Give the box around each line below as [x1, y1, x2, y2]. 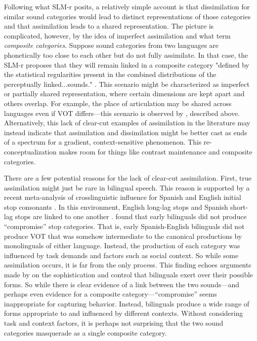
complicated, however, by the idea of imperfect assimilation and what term [4, 30, 231, 40]
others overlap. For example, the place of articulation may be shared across [4, 98, 232, 108]
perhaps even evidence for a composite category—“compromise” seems [4, 289, 217, 299]
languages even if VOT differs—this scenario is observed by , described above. [4, 108, 240, 118]
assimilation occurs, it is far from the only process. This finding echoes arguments [4, 260, 252, 270]
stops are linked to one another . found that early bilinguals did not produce [15, 211, 247, 222]
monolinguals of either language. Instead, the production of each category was [4, 240, 240, 251]
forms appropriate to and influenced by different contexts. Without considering [4, 308, 243, 318]
